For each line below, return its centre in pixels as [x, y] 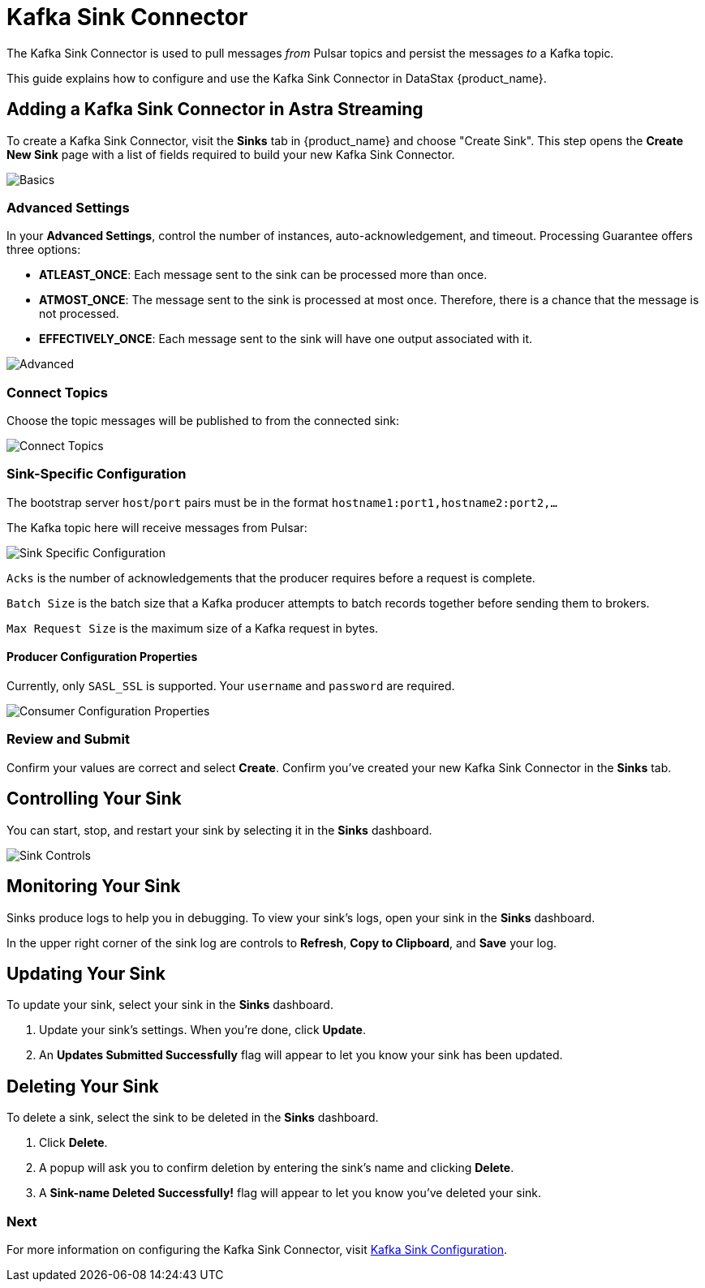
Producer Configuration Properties [102, 657]
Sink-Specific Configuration [97, 474]
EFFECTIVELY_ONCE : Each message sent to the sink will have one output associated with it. [286, 339]
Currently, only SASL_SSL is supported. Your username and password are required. [231, 686]
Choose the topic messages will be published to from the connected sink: [203, 421]
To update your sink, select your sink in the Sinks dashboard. [170, 1005]
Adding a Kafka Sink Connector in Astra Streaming [215, 109]
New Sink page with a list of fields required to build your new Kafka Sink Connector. [231, 154]
